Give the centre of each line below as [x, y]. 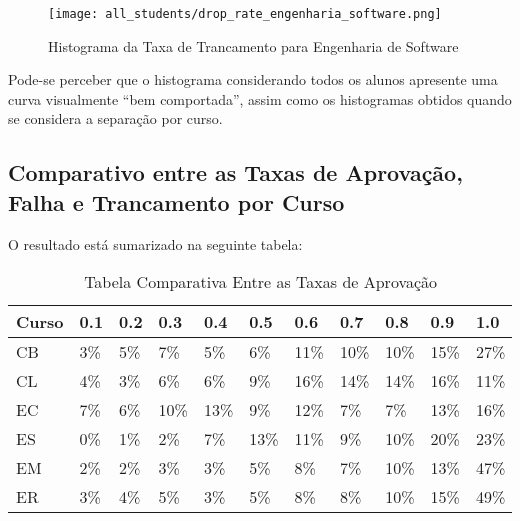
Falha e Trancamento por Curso [176, 201]
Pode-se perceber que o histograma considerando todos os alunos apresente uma [253, 79]
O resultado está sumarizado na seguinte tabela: [155, 243]
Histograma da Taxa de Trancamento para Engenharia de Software [253, 45]
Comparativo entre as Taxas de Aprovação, [235, 172]
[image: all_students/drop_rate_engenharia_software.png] [245, 14]
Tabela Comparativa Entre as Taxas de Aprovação [261, 282]
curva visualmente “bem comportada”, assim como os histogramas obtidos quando [260, 98]
